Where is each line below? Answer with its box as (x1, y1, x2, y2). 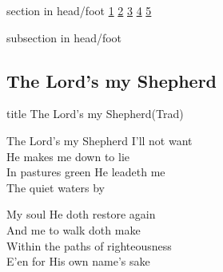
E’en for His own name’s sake (6, 253, 150, 270)
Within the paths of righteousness (6, 237, 172, 254)
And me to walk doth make (6, 221, 141, 238)
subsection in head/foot (6, 29, 122, 45)
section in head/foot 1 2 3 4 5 (6, 2, 152, 18)
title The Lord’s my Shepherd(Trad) (6, 105, 184, 122)
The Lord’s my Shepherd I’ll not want (6, 132, 193, 148)
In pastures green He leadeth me (6, 164, 165, 180)
